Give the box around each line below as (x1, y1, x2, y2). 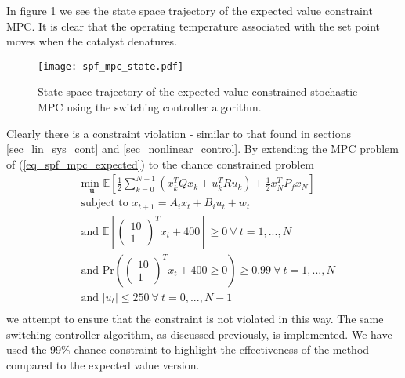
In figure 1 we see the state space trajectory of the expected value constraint (6, 2, 373, 18)
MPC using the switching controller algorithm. (38, 99, 262, 115)
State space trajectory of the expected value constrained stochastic (38, 83, 358, 100)
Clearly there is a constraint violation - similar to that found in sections (6, 125, 351, 141)
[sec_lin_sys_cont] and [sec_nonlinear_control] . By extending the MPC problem (6, 140, 399, 157)
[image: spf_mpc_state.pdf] (38, 60, 184, 72)
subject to (81, 198, 128, 209)
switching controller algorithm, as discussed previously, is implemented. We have (6, 325, 392, 342)
